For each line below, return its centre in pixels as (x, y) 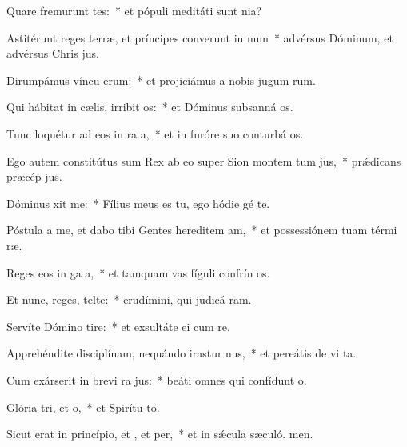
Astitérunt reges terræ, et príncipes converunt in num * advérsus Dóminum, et (200, 37)
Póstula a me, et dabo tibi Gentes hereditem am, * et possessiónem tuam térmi (202, 230)
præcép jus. (34, 176)
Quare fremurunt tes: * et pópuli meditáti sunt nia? (134, 10)
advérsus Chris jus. (53, 53)
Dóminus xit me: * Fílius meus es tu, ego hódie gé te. (138, 203)
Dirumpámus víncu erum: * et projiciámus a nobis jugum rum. (161, 80)
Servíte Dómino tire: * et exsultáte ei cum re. (118, 326)
